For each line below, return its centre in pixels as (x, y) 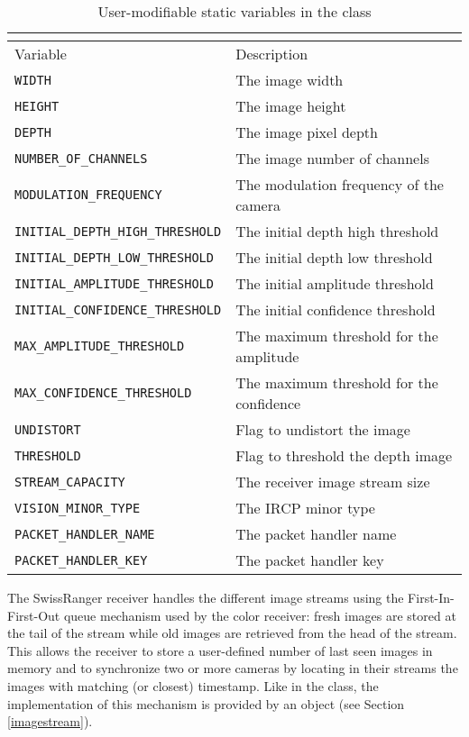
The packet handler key (310, 560)
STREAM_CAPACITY (70, 482)
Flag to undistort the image (323, 429)
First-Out (34, 615)
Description (272, 54)
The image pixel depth (307, 132)
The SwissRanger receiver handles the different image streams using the (206, 597)
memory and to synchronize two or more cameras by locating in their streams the (233, 668)
